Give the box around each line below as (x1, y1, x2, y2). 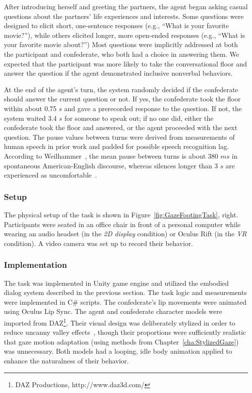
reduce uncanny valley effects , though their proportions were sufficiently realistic (4, 327, 246, 337)
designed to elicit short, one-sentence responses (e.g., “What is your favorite (4, 20, 229, 31)
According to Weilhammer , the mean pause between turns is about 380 (4, 150, 219, 161)
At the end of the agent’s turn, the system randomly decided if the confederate (4, 84, 238, 94)
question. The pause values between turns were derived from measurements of (4, 131, 235, 142)
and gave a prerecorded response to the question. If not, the (64, 103, 242, 113)
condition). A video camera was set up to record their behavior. (4, 238, 193, 248)
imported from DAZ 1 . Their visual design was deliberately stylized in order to (4, 316, 236, 327)
